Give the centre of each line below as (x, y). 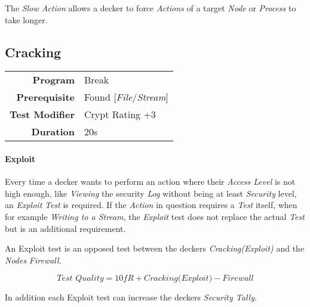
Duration (53, 132)
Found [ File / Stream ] (126, 97)
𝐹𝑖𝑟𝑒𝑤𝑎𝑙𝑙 (238, 279)
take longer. (26, 19)
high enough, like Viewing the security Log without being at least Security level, (151, 193)
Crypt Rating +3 (120, 114)
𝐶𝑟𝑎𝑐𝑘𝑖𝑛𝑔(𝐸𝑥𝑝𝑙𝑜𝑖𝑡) (178, 279)
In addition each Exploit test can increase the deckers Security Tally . (131, 297)
